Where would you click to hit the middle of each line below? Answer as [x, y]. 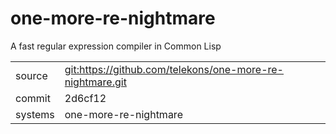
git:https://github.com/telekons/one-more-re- [174, 69]
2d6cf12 [85, 98]
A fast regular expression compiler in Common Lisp [116, 46]
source [31, 75]
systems [35, 114]
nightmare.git [95, 82]
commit [33, 98]
